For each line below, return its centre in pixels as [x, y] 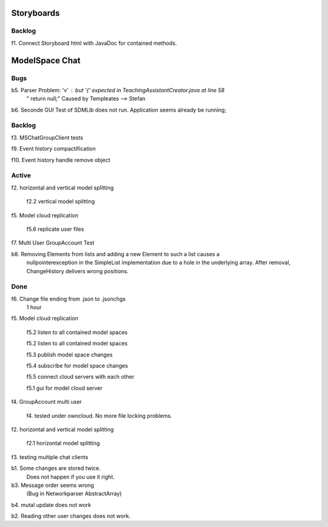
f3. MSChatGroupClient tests [47, 137]
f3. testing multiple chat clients [50, 457]
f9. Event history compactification [54, 149]
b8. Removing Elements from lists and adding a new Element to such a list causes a [115, 254]
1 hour [34, 307]
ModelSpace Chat [46, 60]
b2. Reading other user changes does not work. [71, 516]
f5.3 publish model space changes [70, 355]
